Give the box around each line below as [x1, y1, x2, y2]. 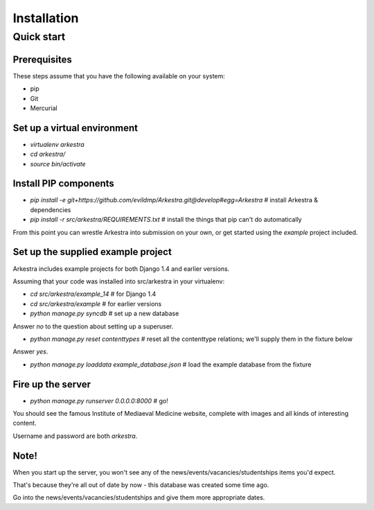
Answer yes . [12, 347, 48, 356]
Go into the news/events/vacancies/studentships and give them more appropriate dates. [12, 493, 265, 502]
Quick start [12, 30, 66, 43]
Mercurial [30, 104, 58, 112]
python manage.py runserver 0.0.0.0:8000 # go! [30, 396, 169, 405]
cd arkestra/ [30, 150, 66, 159]
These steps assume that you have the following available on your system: [12, 71, 225, 80]
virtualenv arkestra [30, 140, 84, 148]
